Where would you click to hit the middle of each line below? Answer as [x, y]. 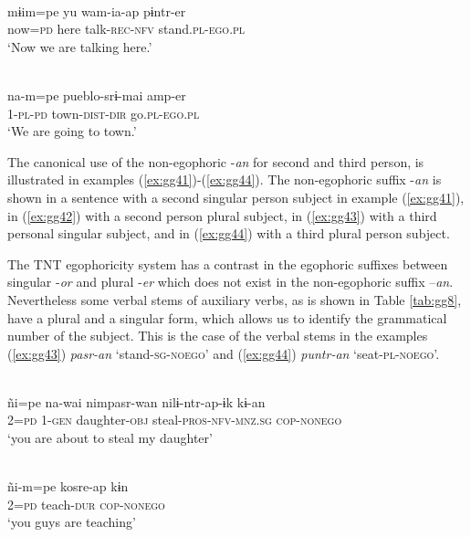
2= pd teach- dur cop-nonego [86, 504]
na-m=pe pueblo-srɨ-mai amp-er [97, 95]
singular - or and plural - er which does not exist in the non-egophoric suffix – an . [230, 282]
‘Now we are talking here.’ [80, 46]
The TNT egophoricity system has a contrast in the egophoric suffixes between [228, 263]
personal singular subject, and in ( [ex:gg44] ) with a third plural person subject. [229, 233]
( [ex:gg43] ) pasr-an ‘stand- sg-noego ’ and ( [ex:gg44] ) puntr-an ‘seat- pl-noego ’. [224, 353]
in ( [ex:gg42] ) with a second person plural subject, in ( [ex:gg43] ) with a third [222, 215]
